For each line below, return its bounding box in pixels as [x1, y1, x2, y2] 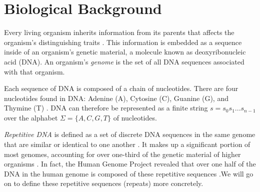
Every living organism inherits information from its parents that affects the [4, 27, 234, 37]
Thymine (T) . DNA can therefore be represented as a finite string [4, 102, 208, 113]
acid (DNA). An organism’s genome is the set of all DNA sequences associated [4, 56, 244, 66]
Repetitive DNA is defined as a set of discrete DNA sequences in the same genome [4, 129, 255, 139]
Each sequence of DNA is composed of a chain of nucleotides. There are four [4, 83, 238, 93]
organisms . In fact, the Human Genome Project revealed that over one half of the [4, 158, 256, 169]
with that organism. [4, 66, 65, 76]
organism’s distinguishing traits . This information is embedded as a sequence [4, 36, 242, 47]
